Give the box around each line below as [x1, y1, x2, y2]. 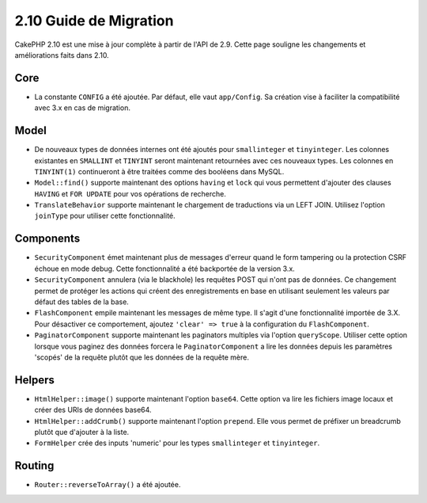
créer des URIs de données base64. [34, 405, 152, 415]
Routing [14, 459, 55, 473]
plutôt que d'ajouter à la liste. [34, 427, 130, 436]
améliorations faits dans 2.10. [14, 50, 110, 59]
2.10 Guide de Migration [14, 12, 174, 29]
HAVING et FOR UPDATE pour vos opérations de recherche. [34, 189, 227, 198]
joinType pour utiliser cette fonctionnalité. [34, 211, 176, 221]
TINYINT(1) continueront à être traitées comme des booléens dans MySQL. [34, 166, 285, 176]
